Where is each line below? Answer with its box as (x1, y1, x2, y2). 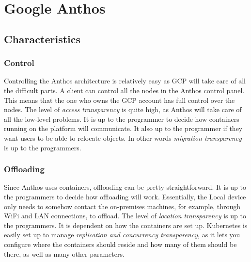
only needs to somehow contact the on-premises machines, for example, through (4, 201, 241, 211)
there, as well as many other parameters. (4, 248, 125, 259)
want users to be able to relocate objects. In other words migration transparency (4, 132, 242, 143)
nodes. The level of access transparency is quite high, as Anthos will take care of (4, 104, 242, 115)
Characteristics (4, 31, 81, 46)
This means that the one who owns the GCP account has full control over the (4, 95, 235, 105)
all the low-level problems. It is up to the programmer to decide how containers (4, 114, 239, 124)
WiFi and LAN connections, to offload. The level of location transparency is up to (4, 211, 246, 221)
